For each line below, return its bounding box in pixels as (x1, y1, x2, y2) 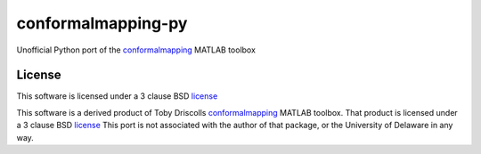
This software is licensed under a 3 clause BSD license (16, 91, 218, 101)
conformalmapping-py (16, 13, 188, 33)
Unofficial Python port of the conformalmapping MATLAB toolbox (16, 45, 256, 55)
